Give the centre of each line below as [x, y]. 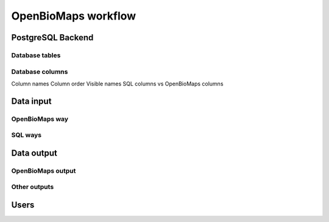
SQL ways [27, 135]
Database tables [36, 55]
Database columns [40, 71]
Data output [34, 153]
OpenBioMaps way [40, 119]
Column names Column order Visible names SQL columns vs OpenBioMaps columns [117, 84]
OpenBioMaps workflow [74, 16]
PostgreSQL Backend [52, 38]
